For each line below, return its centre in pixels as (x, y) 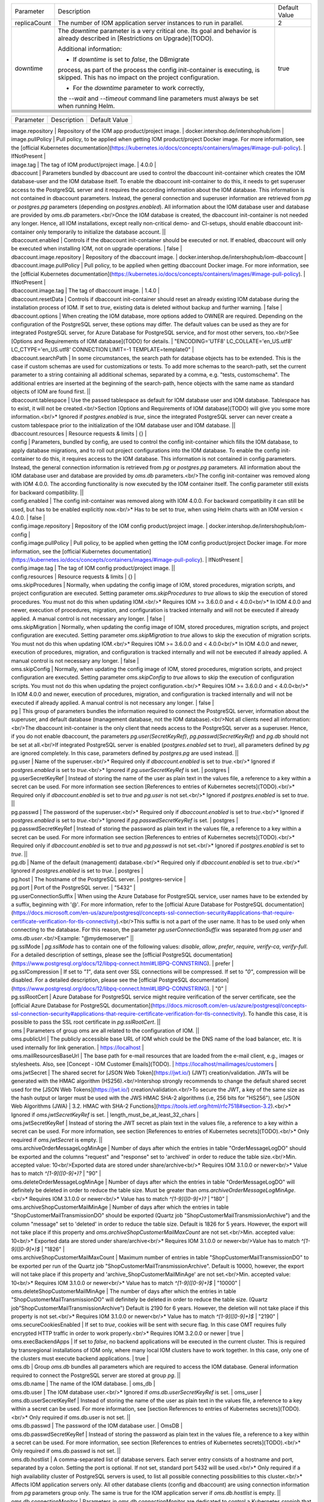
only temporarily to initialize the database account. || (101, 232)
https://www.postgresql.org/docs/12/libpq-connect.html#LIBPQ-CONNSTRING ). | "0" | (120, 988)
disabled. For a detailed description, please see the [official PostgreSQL (100, 980)
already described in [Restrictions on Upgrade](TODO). (136, 38)
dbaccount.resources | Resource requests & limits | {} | (79, 434)
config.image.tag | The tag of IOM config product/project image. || (93, 568)
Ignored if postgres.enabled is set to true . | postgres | (77, 871)
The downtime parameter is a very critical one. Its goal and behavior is (157, 31)
